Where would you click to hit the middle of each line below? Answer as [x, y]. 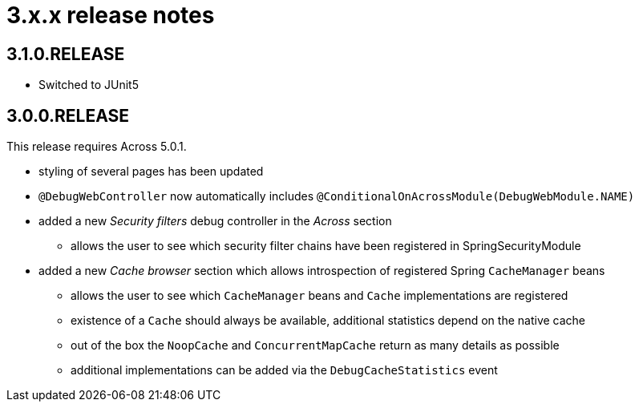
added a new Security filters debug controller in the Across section [215, 221]
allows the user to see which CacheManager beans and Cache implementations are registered [319, 296]
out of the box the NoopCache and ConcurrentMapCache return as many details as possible [315, 345]
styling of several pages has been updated [151, 172]
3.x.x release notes [111, 15]
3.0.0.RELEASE [68, 115]
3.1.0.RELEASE [66, 54]
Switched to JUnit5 [89, 85]
